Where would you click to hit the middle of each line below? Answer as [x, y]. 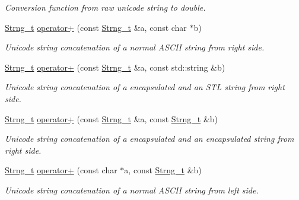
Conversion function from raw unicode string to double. [105, 7]
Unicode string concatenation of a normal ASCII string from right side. [135, 47]
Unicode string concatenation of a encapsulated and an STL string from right [145, 87]
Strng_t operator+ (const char [61, 170]
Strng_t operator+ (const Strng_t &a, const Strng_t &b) [112, 118]
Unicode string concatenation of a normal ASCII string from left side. [132, 190]
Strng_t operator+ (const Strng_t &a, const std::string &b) [115, 67]
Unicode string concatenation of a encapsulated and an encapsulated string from [149, 139]
